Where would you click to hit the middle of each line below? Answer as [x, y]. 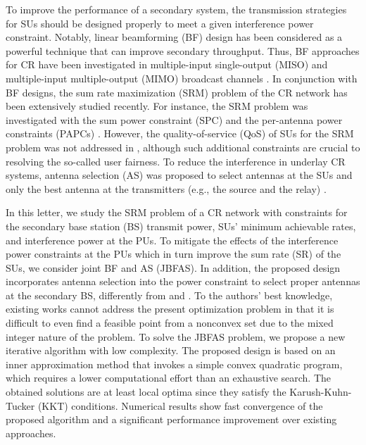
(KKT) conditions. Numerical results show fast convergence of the [180, 405]
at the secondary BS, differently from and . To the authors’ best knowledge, [169, 295]
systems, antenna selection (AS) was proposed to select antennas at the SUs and [179, 175]
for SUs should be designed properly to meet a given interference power [160, 23]
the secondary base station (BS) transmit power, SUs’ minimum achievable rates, [181, 226]
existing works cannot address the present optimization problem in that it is [170, 309]
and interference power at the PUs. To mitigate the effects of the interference [172, 240]
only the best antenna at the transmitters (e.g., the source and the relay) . [166, 188]
